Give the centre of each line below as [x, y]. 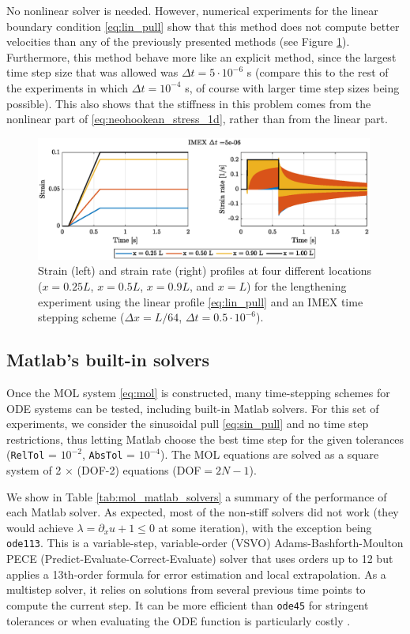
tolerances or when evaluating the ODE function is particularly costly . [179, 620]
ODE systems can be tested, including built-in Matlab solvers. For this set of [193, 408]
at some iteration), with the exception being [265, 527]
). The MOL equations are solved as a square [269, 454]
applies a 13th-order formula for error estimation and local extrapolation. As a [196, 574]
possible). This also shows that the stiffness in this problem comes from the [189, 103]
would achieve [40, 527]
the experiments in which [68, 87]
